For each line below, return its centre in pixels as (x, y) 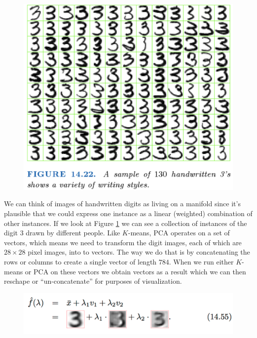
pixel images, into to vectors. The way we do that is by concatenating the (139, 252)
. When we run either (201, 261)
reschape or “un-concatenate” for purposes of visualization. (93, 281)
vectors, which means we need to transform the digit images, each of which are (123, 242)
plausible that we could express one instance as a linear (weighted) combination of (128, 213)
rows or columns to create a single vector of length (80, 261)
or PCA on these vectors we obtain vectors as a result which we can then (135, 271)
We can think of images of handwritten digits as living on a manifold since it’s (122, 204)
